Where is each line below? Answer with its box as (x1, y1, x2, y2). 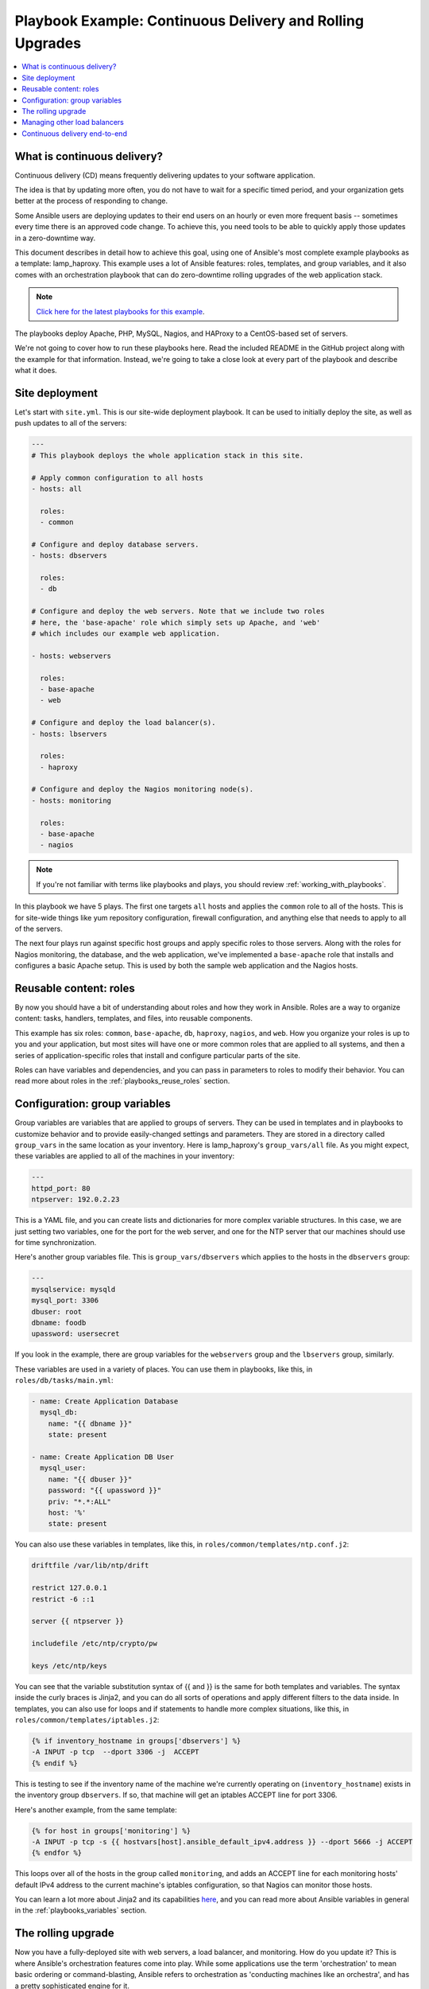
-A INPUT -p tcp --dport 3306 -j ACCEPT (31, 1747, 199, 1757)
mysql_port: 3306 (31, 1296, 99, 1305)
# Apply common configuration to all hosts (31, 473, 204, 482)
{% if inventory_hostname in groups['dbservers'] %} (31, 1736, 242, 1746)
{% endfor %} (31, 1848, 83, 1858)
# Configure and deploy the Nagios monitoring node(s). (31, 784, 254, 794)
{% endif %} (31, 1758, 79, 1768)
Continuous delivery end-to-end (21, 128, 127, 138)
